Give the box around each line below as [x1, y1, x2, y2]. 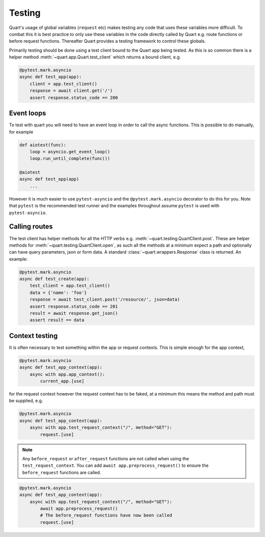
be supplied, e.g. [9, 398, 43, 404]
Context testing [9, 332, 58, 340]
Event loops [9, 109, 46, 117]
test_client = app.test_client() [29, 283, 110, 288]
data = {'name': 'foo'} [29, 290, 87, 295]
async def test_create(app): [19, 276, 90, 282]
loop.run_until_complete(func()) [29, 156, 110, 162]
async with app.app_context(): [29, 371, 105, 377]
